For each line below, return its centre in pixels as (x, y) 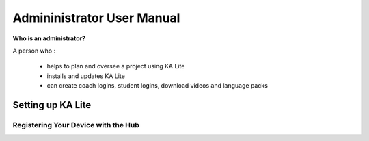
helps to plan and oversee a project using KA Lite (116, 66)
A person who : (34, 51)
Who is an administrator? (49, 38)
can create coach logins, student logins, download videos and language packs (157, 86)
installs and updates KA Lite (86, 76)
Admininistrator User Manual (96, 18)
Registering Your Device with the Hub (76, 125)
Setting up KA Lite (52, 105)
